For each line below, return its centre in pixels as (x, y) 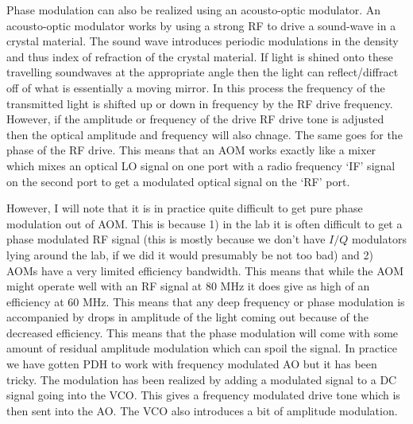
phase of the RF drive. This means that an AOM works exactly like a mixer (191, 150)
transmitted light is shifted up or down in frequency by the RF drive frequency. (200, 103)
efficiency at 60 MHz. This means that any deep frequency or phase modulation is (206, 301)
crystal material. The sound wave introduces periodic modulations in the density (203, 41)
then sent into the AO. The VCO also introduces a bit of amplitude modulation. (202, 410)
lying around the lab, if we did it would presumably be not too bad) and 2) (190, 254)
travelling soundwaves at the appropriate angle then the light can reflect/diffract (203, 72)
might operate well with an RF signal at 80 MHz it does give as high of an (188, 286)
